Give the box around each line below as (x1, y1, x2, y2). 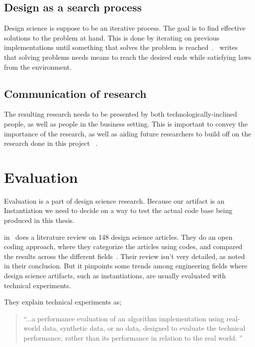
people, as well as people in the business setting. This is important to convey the (4, 118, 248, 129)
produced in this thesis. (4, 215, 75, 225)
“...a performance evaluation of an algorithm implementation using (23, 313, 224, 323)
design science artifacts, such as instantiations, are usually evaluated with (4, 270, 226, 281)
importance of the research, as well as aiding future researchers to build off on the (4, 128, 252, 138)
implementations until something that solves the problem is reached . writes (4, 42, 238, 52)
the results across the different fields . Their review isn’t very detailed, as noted (4, 251, 245, 261)
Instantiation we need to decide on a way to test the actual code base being (4, 205, 232, 216)
